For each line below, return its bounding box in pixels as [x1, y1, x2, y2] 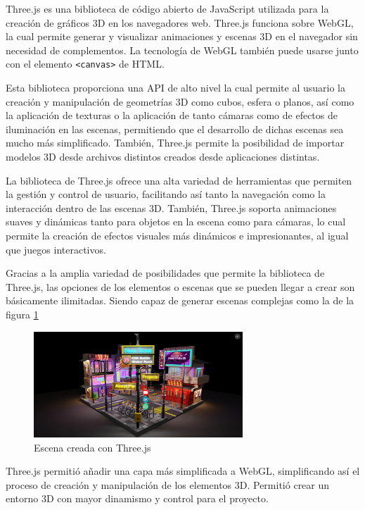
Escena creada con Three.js [34, 440, 151, 454]
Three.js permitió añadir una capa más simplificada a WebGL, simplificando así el [6, 464, 360, 478]
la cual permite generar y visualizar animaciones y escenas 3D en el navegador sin [6, 29, 358, 44]
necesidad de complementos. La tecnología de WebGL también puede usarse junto [6, 42, 359, 57]
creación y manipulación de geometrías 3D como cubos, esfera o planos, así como [6, 94, 354, 108]
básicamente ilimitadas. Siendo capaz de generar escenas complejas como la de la [6, 293, 354, 308]
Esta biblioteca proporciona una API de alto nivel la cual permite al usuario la [6, 80, 345, 95]
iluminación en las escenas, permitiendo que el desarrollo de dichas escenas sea [6, 121, 344, 136]
